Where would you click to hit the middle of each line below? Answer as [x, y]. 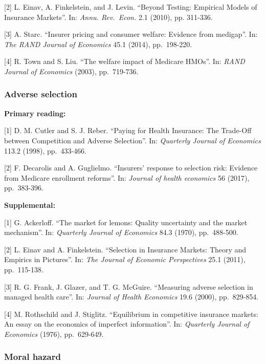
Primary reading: [35, 113]
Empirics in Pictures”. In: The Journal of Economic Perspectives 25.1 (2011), [125, 259]
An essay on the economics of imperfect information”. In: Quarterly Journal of [127, 324]
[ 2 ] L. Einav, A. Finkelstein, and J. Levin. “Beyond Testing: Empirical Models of [131, 7]
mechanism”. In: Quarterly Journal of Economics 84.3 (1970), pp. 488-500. [121, 232]
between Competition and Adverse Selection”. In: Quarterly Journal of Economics [132, 140]
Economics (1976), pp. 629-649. [54, 334]
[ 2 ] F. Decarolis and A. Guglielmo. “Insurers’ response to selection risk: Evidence [131, 168]
